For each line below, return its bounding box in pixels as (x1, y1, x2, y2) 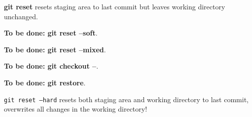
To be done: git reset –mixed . (4, 44, 106, 54)
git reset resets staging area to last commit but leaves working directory (4, 1, 225, 11)
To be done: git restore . (4, 77, 86, 87)
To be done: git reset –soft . (4, 28, 98, 38)
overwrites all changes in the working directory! (4, 104, 147, 114)
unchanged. (4, 11, 38, 21)
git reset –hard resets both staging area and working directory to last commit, (4, 94, 249, 104)
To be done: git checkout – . (4, 61, 99, 71)
